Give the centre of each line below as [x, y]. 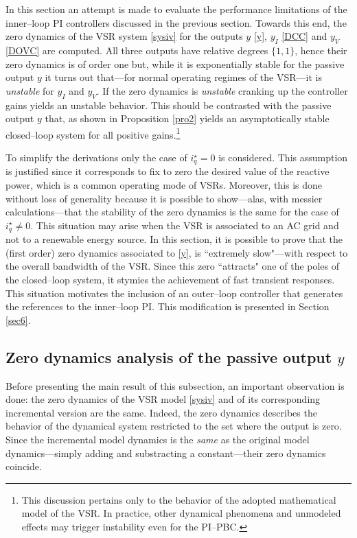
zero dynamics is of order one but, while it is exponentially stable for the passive [175, 63]
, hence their [321, 50]
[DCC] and [304, 36]
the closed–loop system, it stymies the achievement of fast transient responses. [170, 280]
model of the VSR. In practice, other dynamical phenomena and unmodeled [181, 513]
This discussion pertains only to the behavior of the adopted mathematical [179, 499]
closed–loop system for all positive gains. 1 [93, 133]
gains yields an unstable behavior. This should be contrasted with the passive [169, 105]
